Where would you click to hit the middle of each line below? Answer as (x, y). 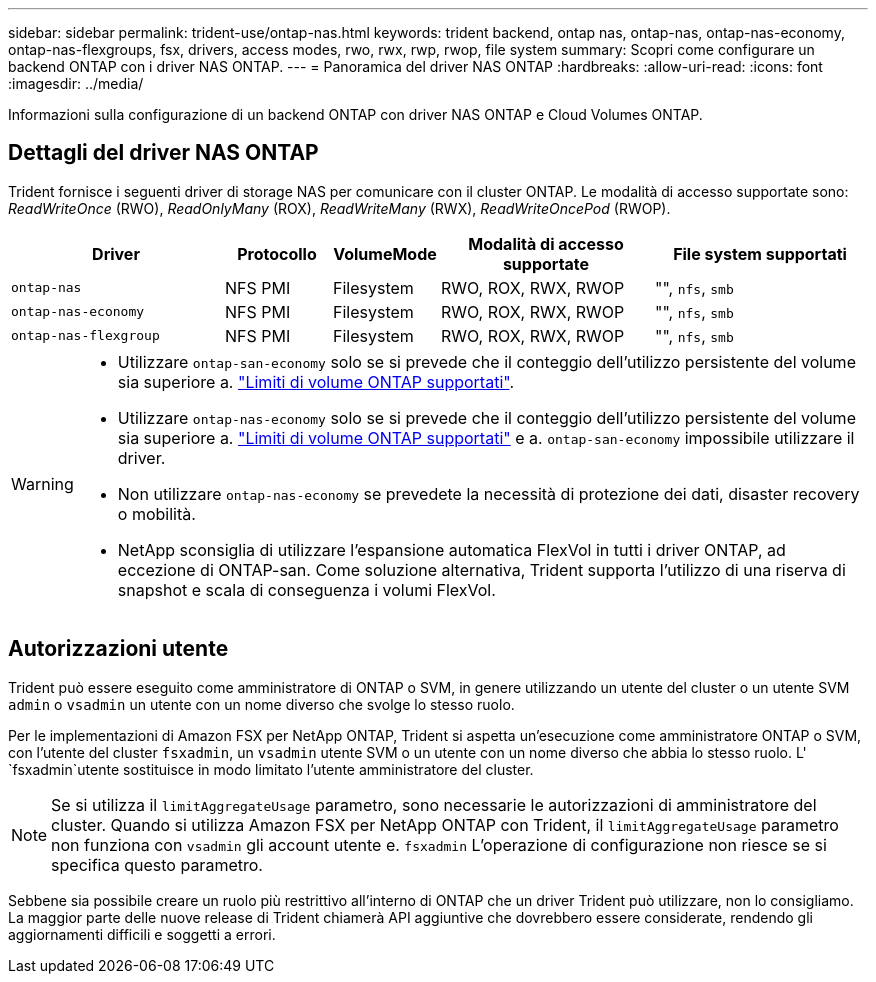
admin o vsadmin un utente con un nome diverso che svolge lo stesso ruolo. (261, 704)
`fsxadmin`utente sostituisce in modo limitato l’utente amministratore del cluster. (271, 769)
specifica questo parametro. (157, 864)
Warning (42, 483)
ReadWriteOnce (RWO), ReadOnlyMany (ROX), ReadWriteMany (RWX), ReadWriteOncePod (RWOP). (339, 208)
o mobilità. (156, 513)
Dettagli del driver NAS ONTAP (163, 153)
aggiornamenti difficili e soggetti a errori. (142, 934)
